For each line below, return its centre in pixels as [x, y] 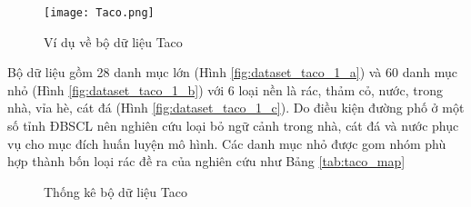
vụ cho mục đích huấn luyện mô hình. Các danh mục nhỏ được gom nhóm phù [227, 143]
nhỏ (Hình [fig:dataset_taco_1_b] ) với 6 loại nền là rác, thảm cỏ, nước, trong [225, 89]
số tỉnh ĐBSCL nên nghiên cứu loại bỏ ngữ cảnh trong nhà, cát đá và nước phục [233, 126]
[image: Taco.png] [99, 13]
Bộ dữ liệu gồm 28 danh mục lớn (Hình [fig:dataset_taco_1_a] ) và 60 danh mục [232, 72]
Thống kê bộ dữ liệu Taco [115, 191]
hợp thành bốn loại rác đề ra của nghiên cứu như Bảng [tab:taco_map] [206, 161]
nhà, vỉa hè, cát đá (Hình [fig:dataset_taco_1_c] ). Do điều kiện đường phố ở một [236, 108]
